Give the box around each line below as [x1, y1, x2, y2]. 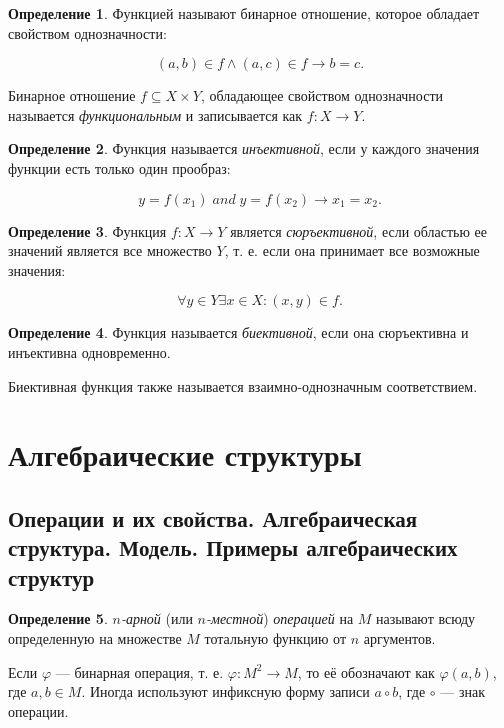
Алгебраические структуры [8, 434, 362, 475]
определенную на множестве [8, 628, 182, 649]
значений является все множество [8, 240, 212, 261]
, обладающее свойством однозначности [200, 85, 444, 106]
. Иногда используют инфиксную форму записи [81, 681, 370, 702]
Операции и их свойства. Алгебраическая [8, 502, 418, 533]
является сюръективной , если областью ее [230, 220, 488, 241]
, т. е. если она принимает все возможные [224, 240, 480, 261]
